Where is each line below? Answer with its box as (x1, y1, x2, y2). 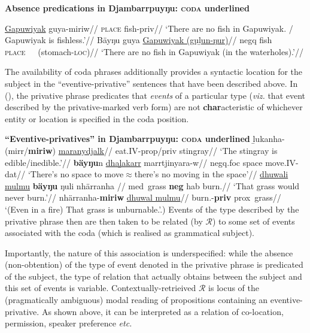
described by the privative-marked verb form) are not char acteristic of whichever (5, 101, 303, 113)
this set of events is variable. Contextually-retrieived (5, 281, 196, 294)
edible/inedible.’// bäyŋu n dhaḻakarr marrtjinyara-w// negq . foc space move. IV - (5, 156, 299, 168)
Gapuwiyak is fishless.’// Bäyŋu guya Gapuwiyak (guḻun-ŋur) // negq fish (5, 34, 272, 46)
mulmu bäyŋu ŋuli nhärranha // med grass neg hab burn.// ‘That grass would (5, 179, 300, 192)
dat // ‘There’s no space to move (5, 168, 124, 180)
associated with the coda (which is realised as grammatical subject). (5, 226, 255, 239)
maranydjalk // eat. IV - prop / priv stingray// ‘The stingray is (58, 144, 278, 156)
